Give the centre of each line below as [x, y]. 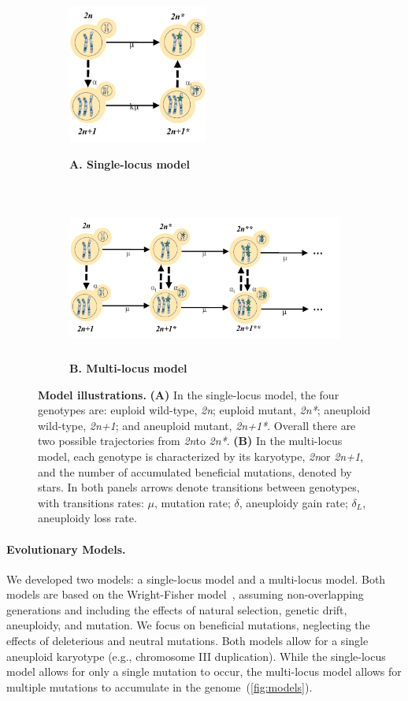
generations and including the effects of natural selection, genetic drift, [177, 609]
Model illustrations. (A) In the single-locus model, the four [189, 394]
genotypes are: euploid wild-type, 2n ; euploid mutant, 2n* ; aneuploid [204, 410]
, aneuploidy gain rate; [293, 502]
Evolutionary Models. [66, 549]
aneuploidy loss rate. [87, 518]
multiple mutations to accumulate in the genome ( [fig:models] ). [159, 686]
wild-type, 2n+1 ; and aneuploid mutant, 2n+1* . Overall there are [197, 425]
